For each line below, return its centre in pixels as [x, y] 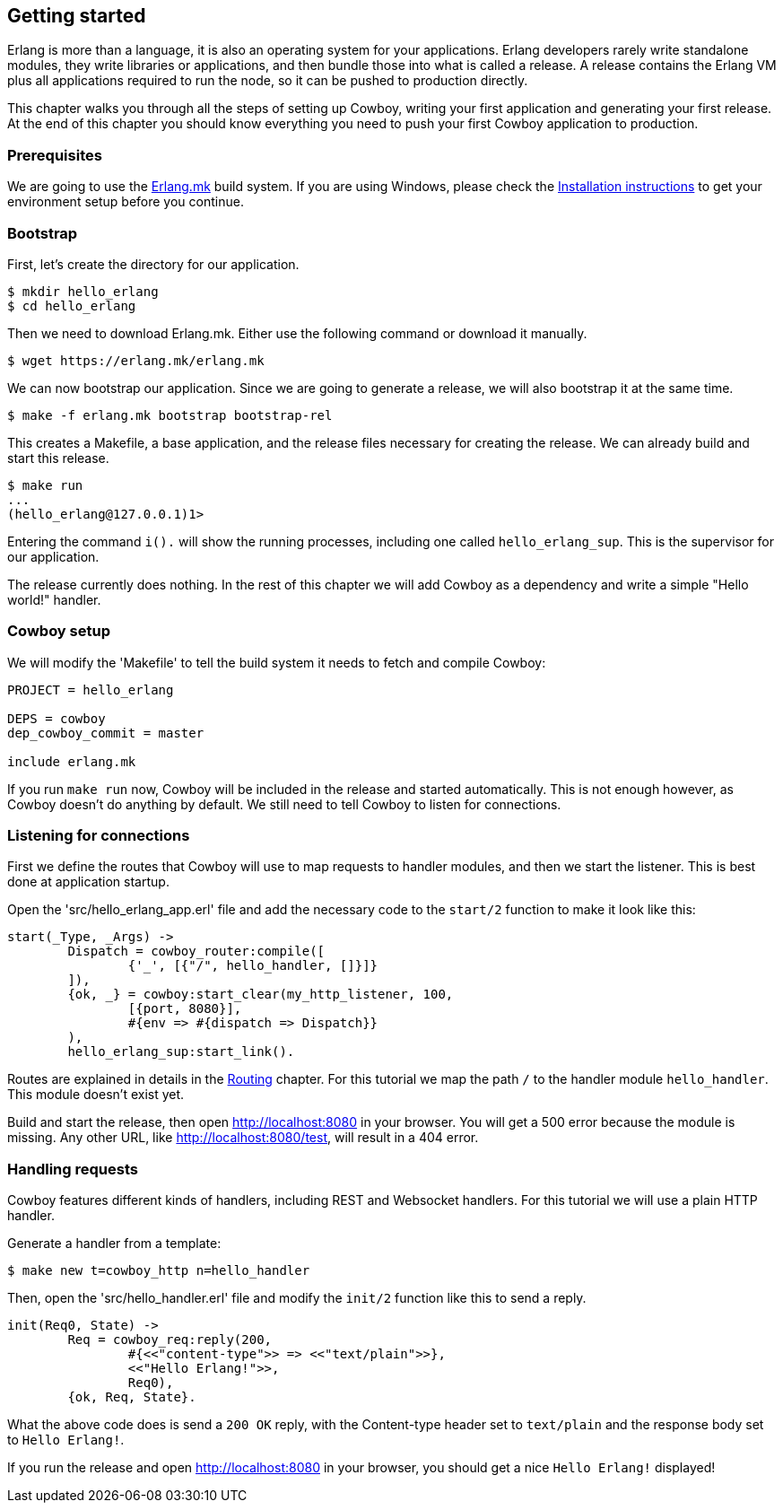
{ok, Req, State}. [132, 1397]
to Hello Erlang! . [66, 1440]
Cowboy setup [59, 631]
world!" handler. [54, 599]
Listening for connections [99, 836]
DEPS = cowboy [57, 718]
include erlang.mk [72, 761]
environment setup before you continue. [126, 202]
